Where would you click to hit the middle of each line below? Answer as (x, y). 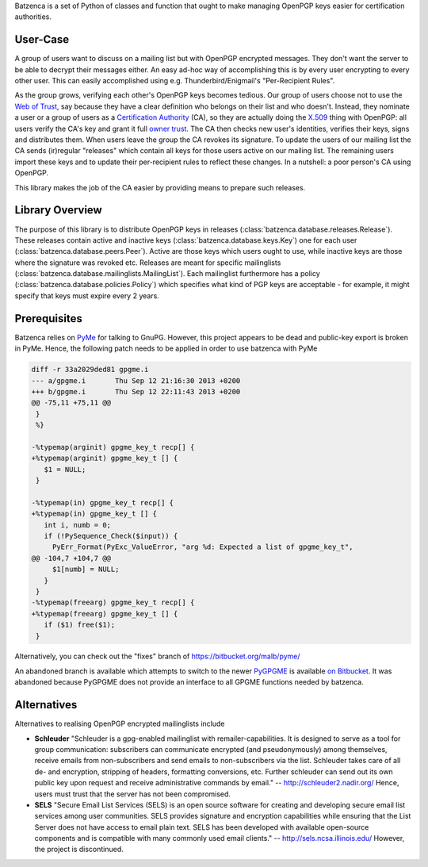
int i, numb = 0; (77, 525)
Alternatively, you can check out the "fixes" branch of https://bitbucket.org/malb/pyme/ (157, 656)
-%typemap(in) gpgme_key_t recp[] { (103, 503)
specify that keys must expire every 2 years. (87, 295)
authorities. (33, 17)
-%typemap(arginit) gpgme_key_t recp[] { (113, 447)
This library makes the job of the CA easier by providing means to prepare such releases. (160, 187)
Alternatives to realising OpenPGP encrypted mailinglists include (120, 724)
